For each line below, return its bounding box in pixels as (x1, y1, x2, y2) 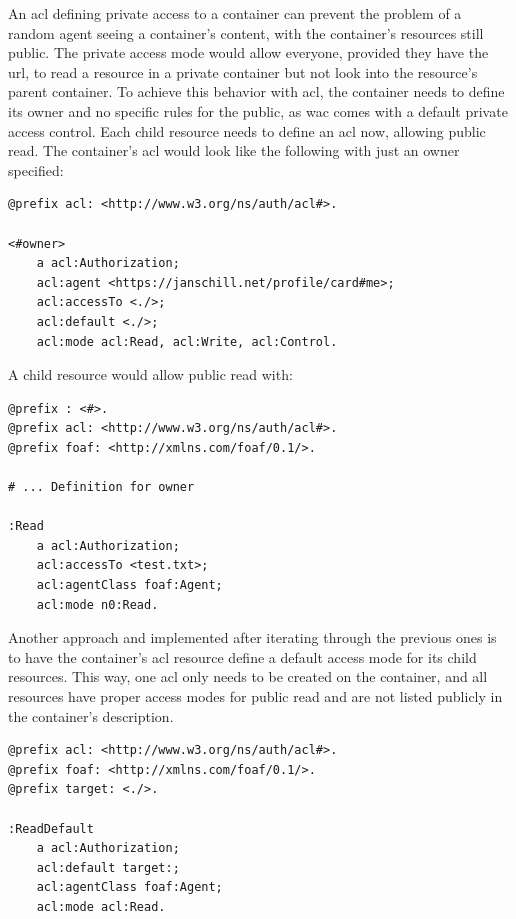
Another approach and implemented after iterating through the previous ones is (8, 627, 497, 648)
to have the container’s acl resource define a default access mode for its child (8, 646, 477, 667)
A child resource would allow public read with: (8, 364, 293, 385)
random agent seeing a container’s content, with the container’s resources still (8, 22, 484, 43)
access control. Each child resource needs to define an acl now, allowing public (8, 120, 486, 141)
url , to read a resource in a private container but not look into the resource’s (8, 61, 478, 82)
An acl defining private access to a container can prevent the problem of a (8, 3, 462, 23)
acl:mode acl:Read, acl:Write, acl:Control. (36, 334, 338, 349)
